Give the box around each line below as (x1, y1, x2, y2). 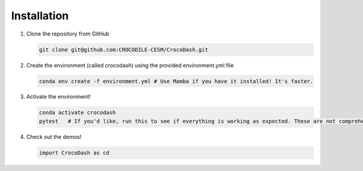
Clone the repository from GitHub (26, 30, 110, 37)
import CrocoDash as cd (39, 149, 110, 156)
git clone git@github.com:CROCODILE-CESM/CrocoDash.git (39, 46, 209, 53)
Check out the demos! (26, 133, 82, 140)
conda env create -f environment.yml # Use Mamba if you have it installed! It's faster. (39, 78, 314, 84)
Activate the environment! (26, 93, 91, 101)
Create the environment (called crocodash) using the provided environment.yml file (26, 61, 234, 69)
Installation (11, 9, 69, 22)
